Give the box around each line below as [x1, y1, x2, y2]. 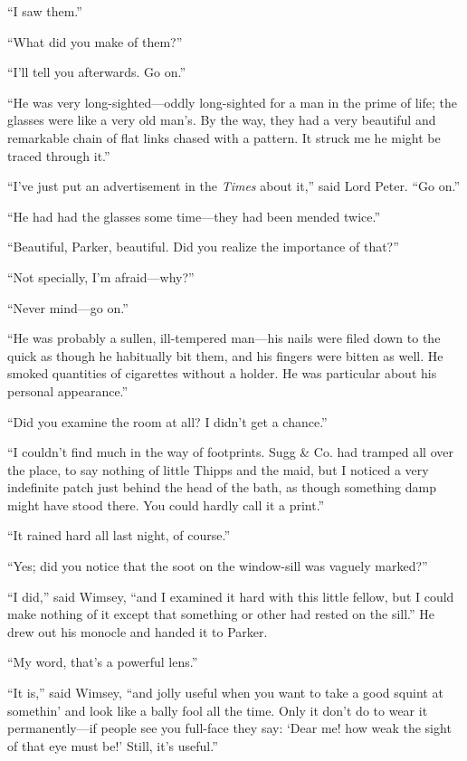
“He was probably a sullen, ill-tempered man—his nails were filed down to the [7, 328, 441, 347]
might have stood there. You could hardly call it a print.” [7, 495, 325, 514]
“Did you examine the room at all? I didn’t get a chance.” [7, 412, 328, 431]
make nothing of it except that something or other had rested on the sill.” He [7, 604, 435, 623]
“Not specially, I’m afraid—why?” [7, 267, 195, 286]
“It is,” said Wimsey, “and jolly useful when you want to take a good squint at [7, 683, 443, 702]
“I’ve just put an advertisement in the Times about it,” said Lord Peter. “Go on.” [7, 176, 461, 195]
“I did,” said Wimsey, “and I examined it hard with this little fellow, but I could [7, 586, 454, 605]
